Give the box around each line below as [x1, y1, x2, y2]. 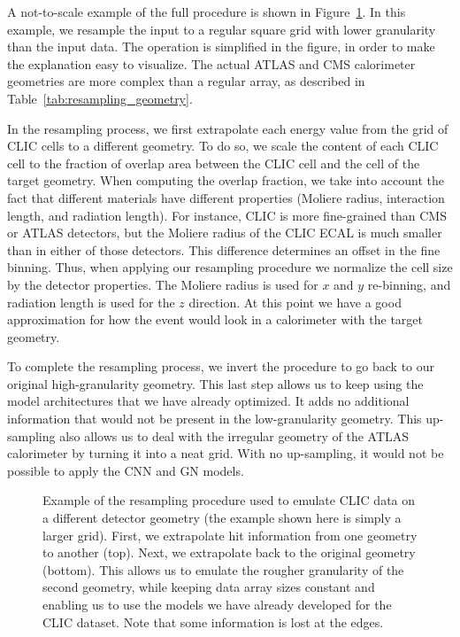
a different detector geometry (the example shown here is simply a [42, 509, 402, 527]
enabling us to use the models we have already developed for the [42, 595, 392, 613]
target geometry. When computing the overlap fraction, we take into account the [7, 171, 445, 190]
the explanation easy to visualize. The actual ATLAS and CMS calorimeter [7, 54, 416, 73]
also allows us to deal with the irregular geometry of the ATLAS [59, 426, 410, 445]
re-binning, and [367, 275, 451, 293]
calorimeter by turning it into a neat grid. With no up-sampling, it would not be [7, 444, 444, 462]
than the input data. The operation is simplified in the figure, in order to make [7, 37, 435, 56]
